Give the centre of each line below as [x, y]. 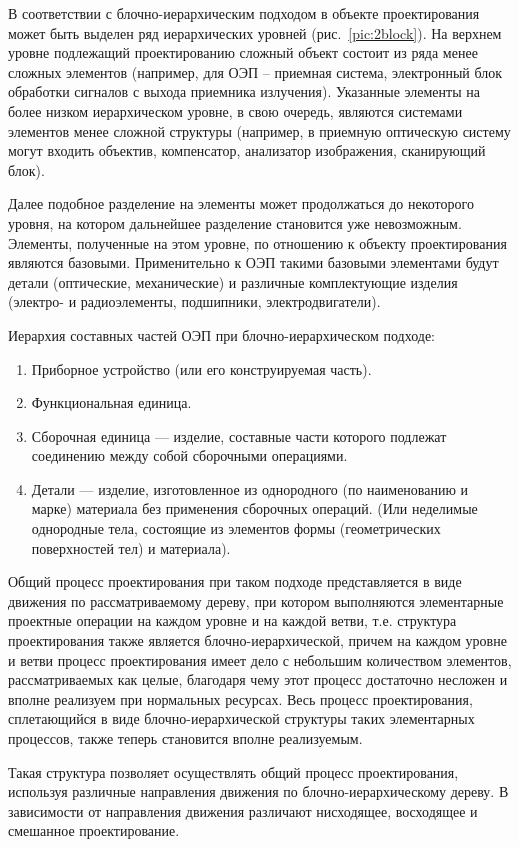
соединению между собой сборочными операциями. [189, 455]
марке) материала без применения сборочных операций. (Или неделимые [254, 508]
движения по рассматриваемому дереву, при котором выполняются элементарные [256, 600]
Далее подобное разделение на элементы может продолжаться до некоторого [241, 203]
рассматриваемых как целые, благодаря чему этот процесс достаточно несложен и [258, 679]
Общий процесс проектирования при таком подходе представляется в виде [235, 581]
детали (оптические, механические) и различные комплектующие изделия [233, 281]
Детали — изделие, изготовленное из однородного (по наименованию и [250, 488]
